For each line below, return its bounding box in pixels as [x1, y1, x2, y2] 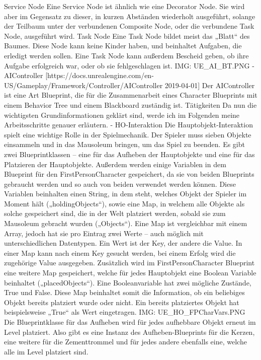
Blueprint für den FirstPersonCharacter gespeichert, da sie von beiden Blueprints [4, 169, 254, 179]
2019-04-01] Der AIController [164, 80, 255, 90]
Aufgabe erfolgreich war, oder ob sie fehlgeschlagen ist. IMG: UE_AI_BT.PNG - [4, 60, 254, 70]
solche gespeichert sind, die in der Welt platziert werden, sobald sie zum [4, 208, 226, 219]
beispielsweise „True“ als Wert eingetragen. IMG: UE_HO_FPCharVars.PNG [4, 307, 245, 317]
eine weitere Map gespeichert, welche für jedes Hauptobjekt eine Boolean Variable [4, 267, 256, 278]
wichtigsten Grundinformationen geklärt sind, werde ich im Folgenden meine [4, 109, 240, 120]
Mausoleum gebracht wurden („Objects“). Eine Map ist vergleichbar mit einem [4, 218, 247, 229]
